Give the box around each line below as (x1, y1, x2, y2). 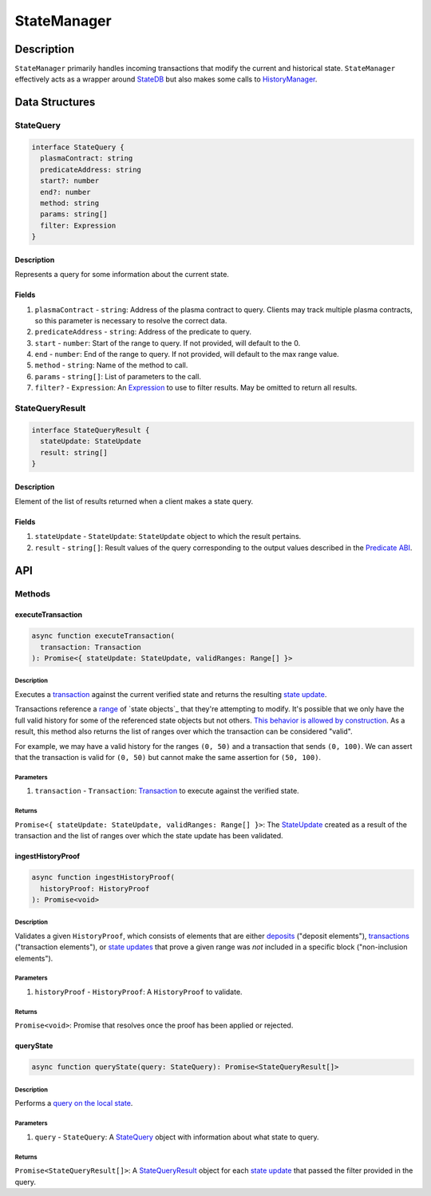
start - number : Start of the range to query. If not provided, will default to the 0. (34, 338, 301, 347)
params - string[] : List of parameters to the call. (34, 371, 201, 381)
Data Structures (14, 96, 96, 109)
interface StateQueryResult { (31, 426, 150, 434)
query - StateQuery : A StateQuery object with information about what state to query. (34, 1132, 319, 1142)
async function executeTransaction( (31, 632, 176, 640)
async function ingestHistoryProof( (31, 873, 176, 882)
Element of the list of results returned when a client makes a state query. (14, 496, 254, 506)
